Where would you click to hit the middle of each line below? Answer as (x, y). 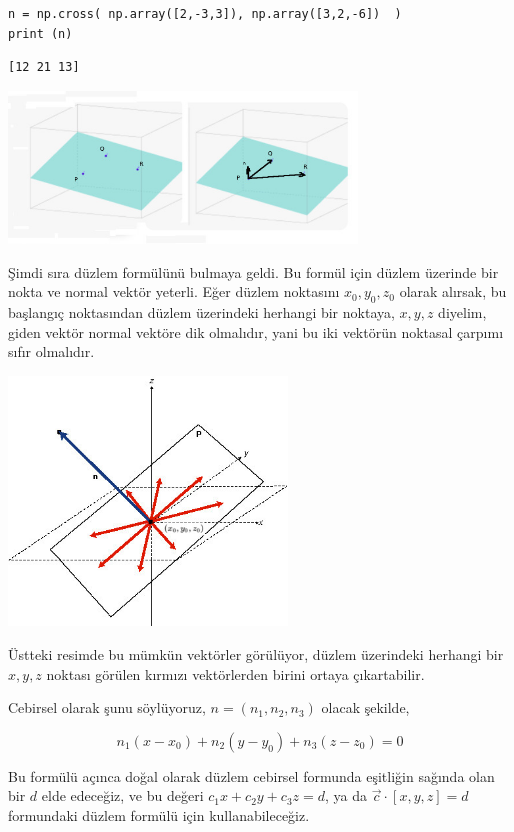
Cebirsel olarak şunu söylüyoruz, (107, 707)
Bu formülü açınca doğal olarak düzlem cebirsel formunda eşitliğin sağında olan (251, 775)
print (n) (40, 33)
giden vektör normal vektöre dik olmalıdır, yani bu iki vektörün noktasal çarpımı (256, 331)
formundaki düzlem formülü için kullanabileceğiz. (159, 815)
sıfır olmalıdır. (51, 351)
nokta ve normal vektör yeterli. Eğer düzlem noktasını (174, 291)
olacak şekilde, (365, 707)
